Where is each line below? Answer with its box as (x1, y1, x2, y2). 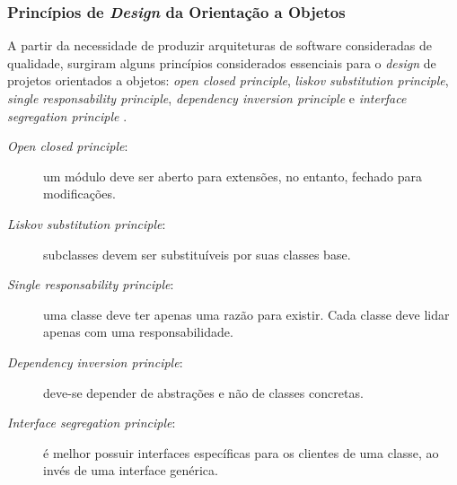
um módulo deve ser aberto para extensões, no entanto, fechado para (43, 166, 422, 185)
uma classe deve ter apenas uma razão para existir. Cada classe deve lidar (43, 304, 450, 323)
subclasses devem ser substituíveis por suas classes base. (43, 244, 351, 263)
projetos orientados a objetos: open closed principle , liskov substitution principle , (7, 71, 449, 90)
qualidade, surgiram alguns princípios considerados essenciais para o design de (7, 53, 436, 72)
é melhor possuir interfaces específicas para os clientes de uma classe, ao (43, 443, 439, 462)
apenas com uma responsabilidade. (43, 322, 233, 341)
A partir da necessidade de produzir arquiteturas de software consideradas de (7, 36, 432, 55)
